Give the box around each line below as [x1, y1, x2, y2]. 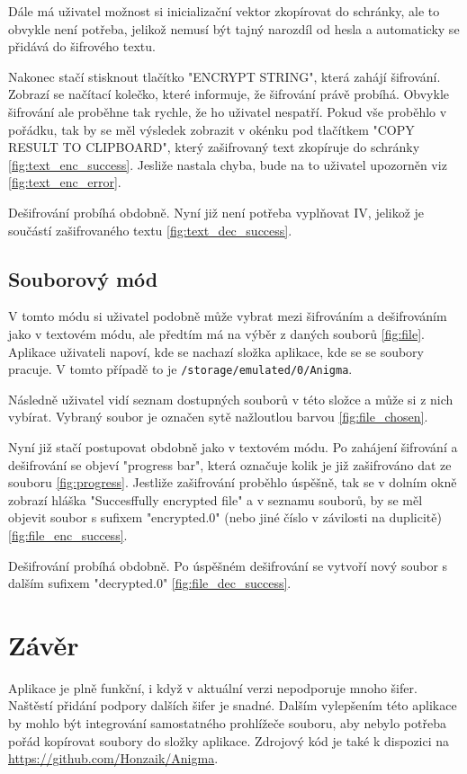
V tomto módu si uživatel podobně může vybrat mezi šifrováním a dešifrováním [8, 307, 447, 325]
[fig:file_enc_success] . [8, 525, 128, 544]
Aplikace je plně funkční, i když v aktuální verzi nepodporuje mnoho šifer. [8, 678, 418, 697]
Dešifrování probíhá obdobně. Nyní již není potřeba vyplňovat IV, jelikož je [8, 202, 425, 221]
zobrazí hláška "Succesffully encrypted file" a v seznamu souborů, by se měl [8, 490, 423, 509]
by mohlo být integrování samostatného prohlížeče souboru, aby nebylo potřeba [8, 714, 446, 733]
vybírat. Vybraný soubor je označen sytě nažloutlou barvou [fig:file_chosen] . [8, 407, 428, 426]
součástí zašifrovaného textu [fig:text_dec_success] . [8, 220, 292, 239]
